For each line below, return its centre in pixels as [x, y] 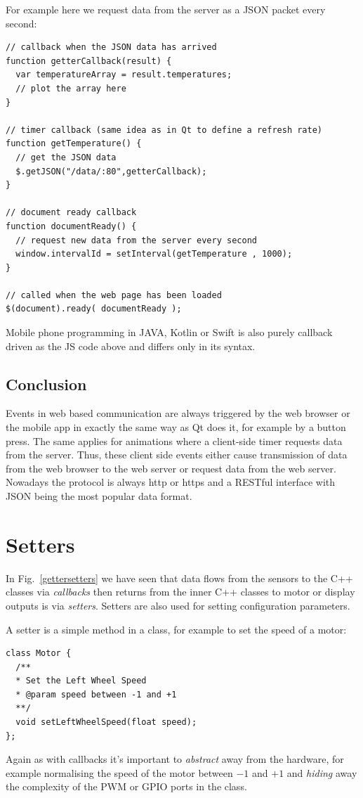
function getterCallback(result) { [89, 61]
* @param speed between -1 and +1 [96, 694]
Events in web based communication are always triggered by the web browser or [178, 413]
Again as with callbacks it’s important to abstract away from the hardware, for [175, 759]
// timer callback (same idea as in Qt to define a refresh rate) [164, 130]
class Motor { [39, 654]
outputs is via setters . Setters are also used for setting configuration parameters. [178, 605]
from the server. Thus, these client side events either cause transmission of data [177, 455]
